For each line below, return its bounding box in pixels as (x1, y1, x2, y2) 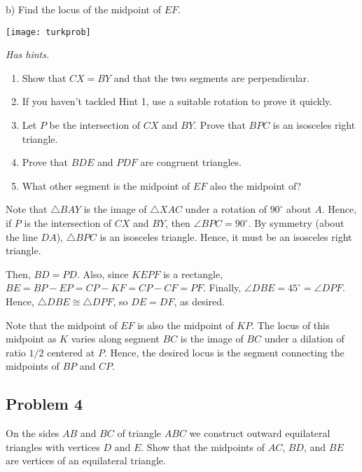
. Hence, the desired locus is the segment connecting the (104, 345, 344, 359)
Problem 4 (6, 393, 83, 415)
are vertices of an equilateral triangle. (6, 453, 166, 468)
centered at (47, 345, 95, 359)
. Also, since (76, 266, 129, 281)
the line (6, 229, 38, 244)
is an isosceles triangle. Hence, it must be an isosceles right (99, 229, 352, 244)
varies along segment (71, 331, 160, 346)
